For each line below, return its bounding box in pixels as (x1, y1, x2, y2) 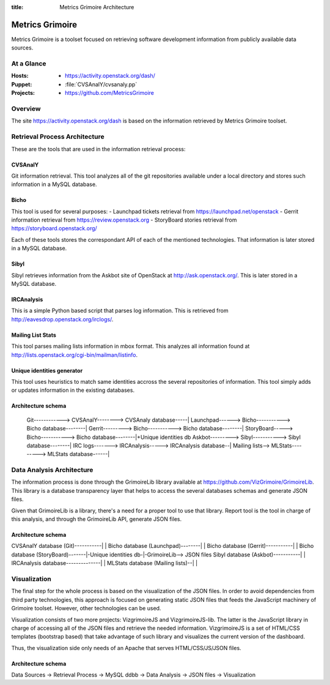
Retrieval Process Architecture (11, 132, 105, 141)
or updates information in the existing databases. (11, 386, 134, 394)
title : (11, 4, 24, 10)
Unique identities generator (11, 367, 83, 374)
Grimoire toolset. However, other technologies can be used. (11, 605, 161, 612)
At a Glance (11, 59, 46, 68)
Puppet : (11, 80, 32, 88)
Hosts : (11, 72, 29, 80)
